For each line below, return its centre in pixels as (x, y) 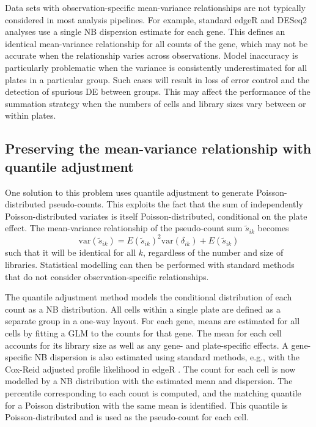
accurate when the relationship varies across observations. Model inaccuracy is (152, 55)
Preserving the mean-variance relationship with (158, 148)
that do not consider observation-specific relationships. (107, 276)
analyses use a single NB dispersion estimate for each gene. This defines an (145, 32)
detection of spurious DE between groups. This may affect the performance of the (158, 91)
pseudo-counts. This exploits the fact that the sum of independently (176, 204)
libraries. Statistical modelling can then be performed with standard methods (150, 264)
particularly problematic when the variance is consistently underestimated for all (156, 67)
